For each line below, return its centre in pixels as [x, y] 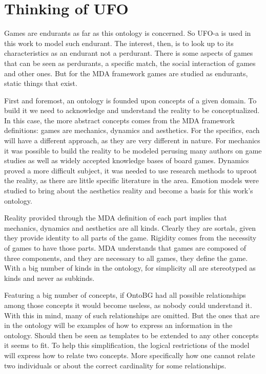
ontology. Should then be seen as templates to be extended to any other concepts [131, 335]
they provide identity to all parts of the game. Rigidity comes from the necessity [130, 238]
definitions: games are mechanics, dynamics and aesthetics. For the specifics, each [132, 130]
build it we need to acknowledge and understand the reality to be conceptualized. [132, 110]
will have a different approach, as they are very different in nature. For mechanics [132, 140]
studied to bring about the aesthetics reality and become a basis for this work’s [129, 191]
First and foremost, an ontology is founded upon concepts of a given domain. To [130, 100]
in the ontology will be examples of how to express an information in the [118, 325]
